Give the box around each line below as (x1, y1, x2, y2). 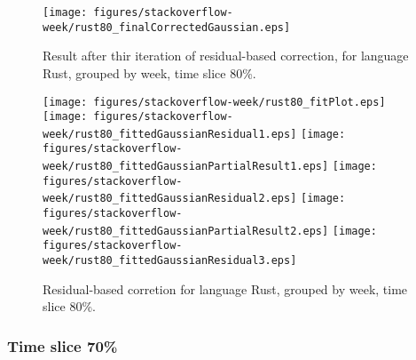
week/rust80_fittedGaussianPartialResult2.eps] (43, 224, 329, 237)
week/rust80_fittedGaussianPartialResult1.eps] (43, 160, 329, 173)
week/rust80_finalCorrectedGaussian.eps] (43, 20, 291, 34)
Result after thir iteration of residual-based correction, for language (43, 46, 409, 65)
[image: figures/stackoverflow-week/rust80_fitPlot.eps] (43, 95, 386, 108)
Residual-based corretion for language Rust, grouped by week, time (43, 279, 408, 298)
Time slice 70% (7, 334, 118, 356)
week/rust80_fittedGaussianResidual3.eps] (43, 254, 297, 268)
